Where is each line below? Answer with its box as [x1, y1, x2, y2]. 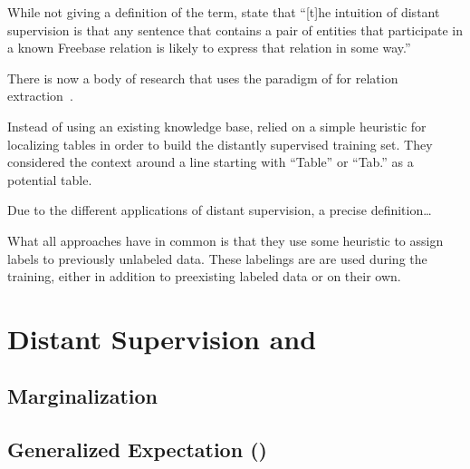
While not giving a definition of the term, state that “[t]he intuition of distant [7, 3, 440, 21]
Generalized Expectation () [7, 435, 267, 464]
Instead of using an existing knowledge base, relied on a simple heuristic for [7, 116, 427, 135]
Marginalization [7, 382, 158, 410]
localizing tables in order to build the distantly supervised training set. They [7, 134, 433, 153]
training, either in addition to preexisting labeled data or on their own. [7, 267, 401, 286]
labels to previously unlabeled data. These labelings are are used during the [7, 249, 427, 268]
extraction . [7, 86, 73, 105]
